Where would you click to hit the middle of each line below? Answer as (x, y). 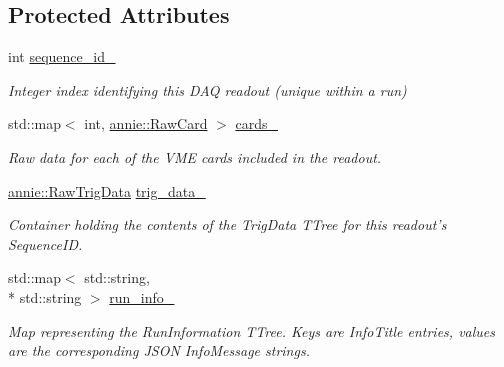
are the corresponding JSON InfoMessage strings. (159, 350)
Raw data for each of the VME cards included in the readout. (195, 156)
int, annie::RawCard (146, 123)
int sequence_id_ (62, 56)
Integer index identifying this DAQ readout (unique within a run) (207, 89)
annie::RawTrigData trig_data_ (107, 190)
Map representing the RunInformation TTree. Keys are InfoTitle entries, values (252, 330)
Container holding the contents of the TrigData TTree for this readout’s (227, 224)
